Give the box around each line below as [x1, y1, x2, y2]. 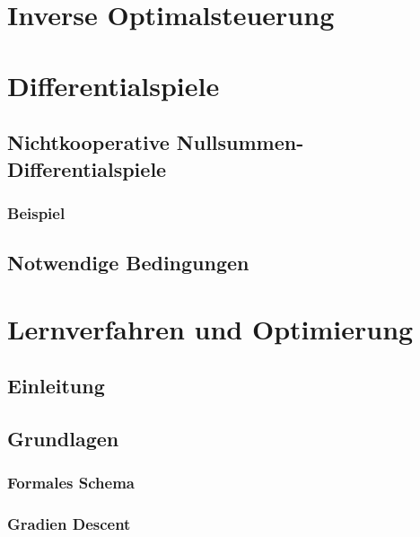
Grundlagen [7, 425, 119, 453]
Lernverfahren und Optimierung [7, 310, 414, 347]
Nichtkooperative [7, 128, 170, 156]
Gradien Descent [7, 513, 131, 535]
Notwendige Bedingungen [7, 249, 249, 277]
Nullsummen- [176, 128, 304, 156]
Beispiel [7, 201, 66, 224]
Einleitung [7, 372, 105, 400]
